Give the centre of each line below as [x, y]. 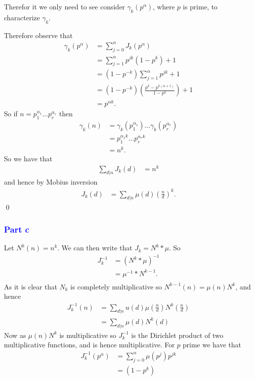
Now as [15, 335]
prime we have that [212, 345]
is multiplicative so [88, 335]
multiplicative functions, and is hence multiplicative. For [89, 345]
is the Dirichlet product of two [177, 335]
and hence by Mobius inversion [51, 182]
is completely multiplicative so [116, 286]
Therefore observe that [39, 35]
